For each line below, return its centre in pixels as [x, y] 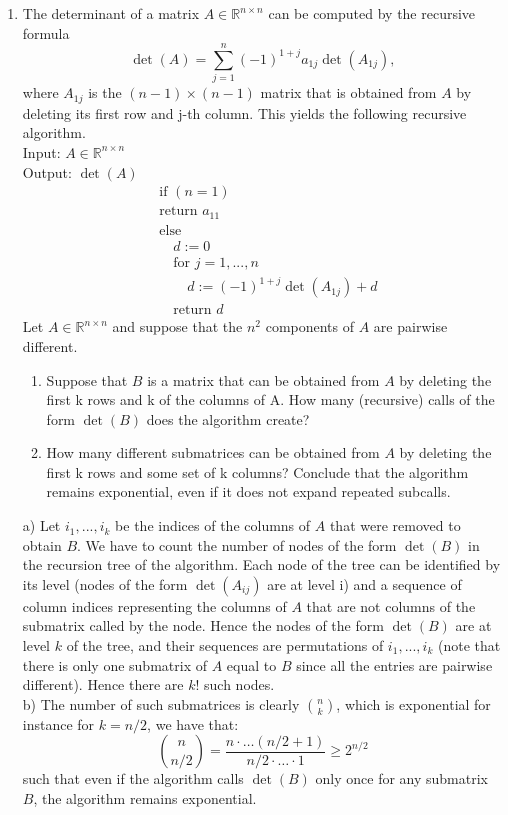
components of [310, 326]
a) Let [41, 525]
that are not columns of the [391, 605]
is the [105, 92]
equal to [251, 664]
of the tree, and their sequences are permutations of [225, 645]
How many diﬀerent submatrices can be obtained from [213, 452]
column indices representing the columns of [154, 605]
